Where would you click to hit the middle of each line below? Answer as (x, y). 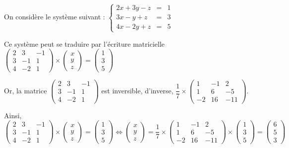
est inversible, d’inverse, (137, 90)
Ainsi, (13, 115)
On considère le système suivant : (55, 17)
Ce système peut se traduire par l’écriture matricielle (84, 43)
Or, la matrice (26, 90)
